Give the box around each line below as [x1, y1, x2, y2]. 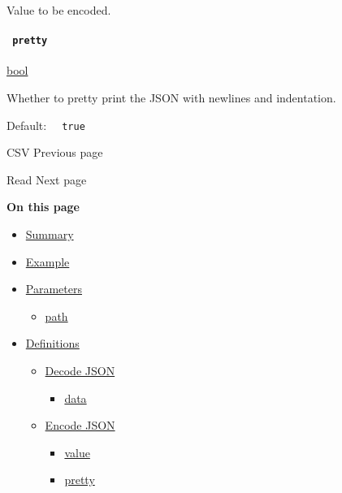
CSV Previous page [6, 144, 103, 161]
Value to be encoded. [6, 2, 111, 18]
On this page [6, 198, 80, 215]
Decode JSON [45, 362, 115, 379]
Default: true [6, 116, 85, 133]
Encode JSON [45, 417, 115, 434]
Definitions [25, 335, 80, 352]
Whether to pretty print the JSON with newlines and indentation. [6, 89, 336, 106]
